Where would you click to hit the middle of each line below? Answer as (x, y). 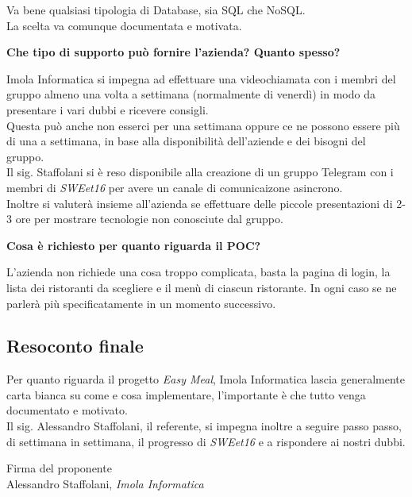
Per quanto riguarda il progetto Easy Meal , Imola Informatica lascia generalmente (206, 379)
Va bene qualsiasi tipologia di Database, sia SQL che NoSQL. (156, 10)
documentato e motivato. (67, 410)
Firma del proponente (59, 468)
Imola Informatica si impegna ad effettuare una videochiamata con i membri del (201, 78)
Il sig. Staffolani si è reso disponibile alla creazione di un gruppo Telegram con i (200, 172)
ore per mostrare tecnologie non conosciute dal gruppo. (149, 219)
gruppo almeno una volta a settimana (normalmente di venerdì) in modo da (191, 94)
